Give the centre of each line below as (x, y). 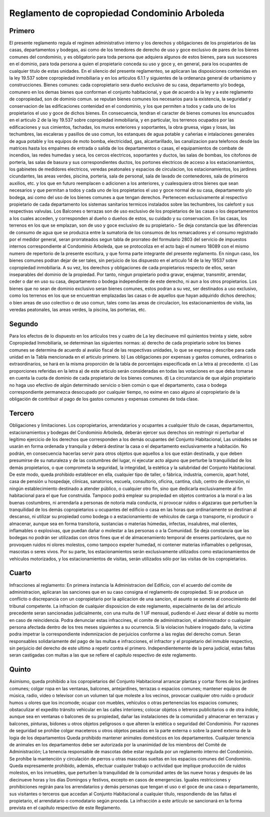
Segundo (24, 324)
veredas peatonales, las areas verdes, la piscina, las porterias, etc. (78, 309)
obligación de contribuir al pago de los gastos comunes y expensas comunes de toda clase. (104, 399)
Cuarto (20, 573)
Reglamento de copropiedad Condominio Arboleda (117, 13)
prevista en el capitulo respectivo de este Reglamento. (65, 808)
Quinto (20, 670)
